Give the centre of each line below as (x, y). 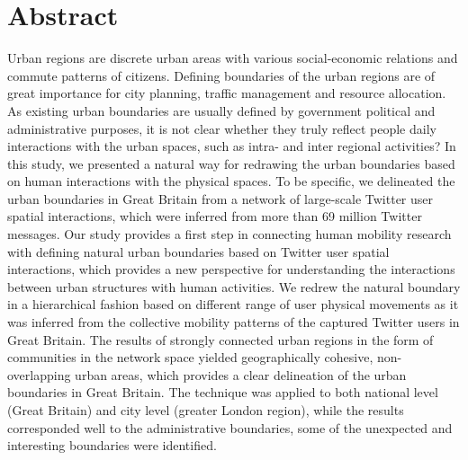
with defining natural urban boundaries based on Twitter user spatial (198, 251)
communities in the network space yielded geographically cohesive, (190, 357)
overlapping (39, 374)
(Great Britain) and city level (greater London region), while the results (206, 410)
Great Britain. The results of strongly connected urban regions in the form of (220, 339)
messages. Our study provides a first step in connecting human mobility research (229, 234)
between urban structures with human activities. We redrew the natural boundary (234, 286)
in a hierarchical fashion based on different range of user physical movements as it (233, 304)
